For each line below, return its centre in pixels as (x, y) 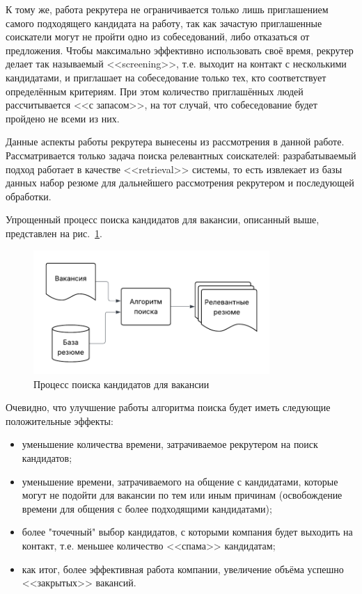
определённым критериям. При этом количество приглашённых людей (155, 91)
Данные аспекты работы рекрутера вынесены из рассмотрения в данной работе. (175, 142)
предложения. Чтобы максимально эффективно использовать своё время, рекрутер (180, 50)
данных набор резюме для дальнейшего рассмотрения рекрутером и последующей (180, 183)
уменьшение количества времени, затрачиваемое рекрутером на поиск (170, 444)
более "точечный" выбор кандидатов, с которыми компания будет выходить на (187, 532)
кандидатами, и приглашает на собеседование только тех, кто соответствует (166, 77)
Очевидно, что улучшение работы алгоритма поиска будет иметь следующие (168, 407)
